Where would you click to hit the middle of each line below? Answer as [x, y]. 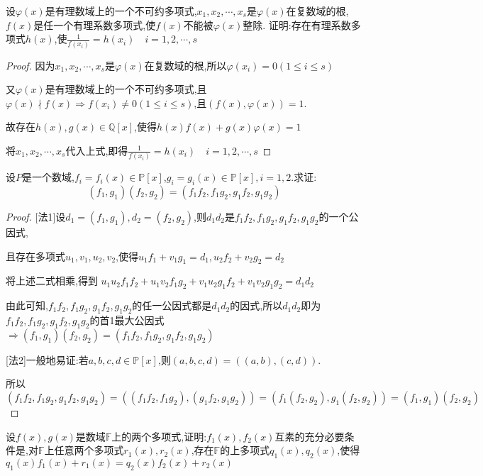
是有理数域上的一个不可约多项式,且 [126, 89]
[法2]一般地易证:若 [47, 359]
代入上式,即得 [97, 150]
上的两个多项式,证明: [159, 436]
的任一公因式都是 [172, 305]
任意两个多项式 [89, 450]
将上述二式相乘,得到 [52, 281]
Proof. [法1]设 [36, 216]
